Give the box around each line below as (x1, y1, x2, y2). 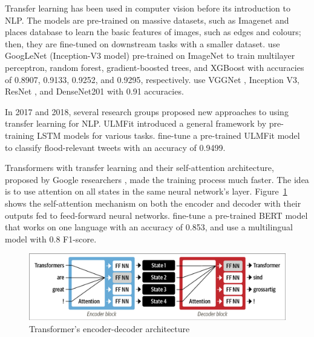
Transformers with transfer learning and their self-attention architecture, (5, 161, 274, 174)
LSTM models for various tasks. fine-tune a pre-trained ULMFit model (36, 128, 300, 141)
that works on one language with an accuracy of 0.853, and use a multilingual (5, 221, 293, 233)
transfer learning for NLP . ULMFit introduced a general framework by (5, 117, 267, 130)
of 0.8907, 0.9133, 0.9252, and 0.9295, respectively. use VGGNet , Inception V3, (5, 73, 299, 85)
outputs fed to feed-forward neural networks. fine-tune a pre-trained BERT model (5, 209, 308, 221)
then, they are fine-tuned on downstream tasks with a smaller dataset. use (5, 37, 280, 50)
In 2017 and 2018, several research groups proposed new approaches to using (5, 105, 289, 118)
